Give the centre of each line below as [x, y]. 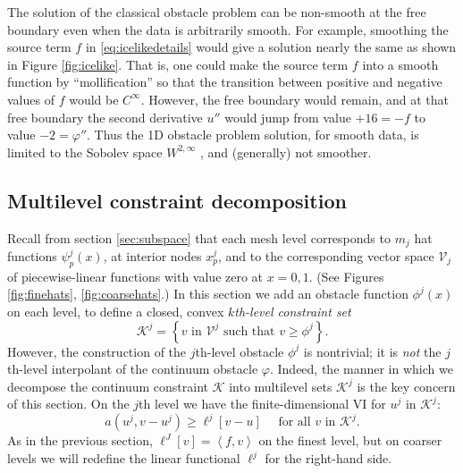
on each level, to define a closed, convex [116, 311]
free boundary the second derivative [105, 117]
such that [249, 331]
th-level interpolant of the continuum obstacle [133, 369]
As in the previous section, [80, 440]
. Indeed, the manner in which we [361, 369]
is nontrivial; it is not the [372, 351]
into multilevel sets [281, 386]
